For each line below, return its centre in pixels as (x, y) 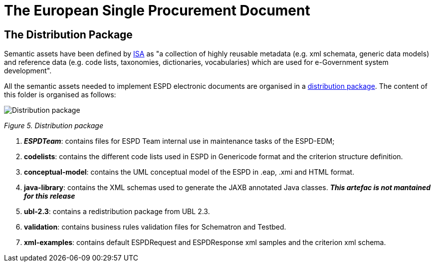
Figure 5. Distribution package (54, 126)
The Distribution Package (68, 34)
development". (28, 71)
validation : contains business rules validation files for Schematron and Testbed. (155, 227)
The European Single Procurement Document (157, 10)
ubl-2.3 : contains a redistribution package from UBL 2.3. (117, 212)
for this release (50, 196)
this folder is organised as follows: (60, 95)
